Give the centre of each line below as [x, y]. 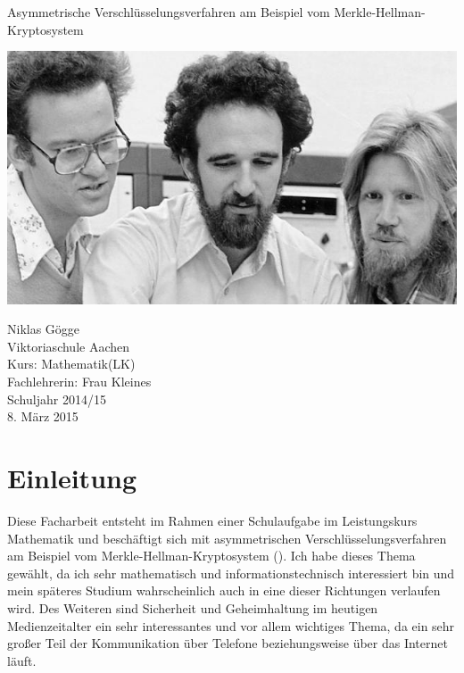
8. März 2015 [43, 416]
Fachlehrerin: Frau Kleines [79, 382]
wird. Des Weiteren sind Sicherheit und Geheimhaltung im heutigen [193, 607]
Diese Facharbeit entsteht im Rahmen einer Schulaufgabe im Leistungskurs [212, 520]
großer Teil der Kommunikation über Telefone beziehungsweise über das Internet [228, 643]
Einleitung [72, 478]
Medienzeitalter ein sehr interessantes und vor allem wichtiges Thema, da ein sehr [231, 625]
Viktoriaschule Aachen [69, 346]
